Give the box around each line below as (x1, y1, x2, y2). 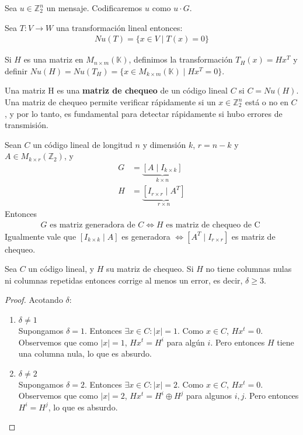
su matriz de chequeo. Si (106, 263, 194, 275)
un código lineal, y (28, 263, 95, 275)
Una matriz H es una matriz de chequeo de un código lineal (5, 84, 228, 96)
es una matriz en (23, 53, 83, 65)
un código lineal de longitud (33, 138, 133, 150)
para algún (166, 336, 205, 348)
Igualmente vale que (5, 230, 76, 242)
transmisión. (5, 119, 48, 131)
